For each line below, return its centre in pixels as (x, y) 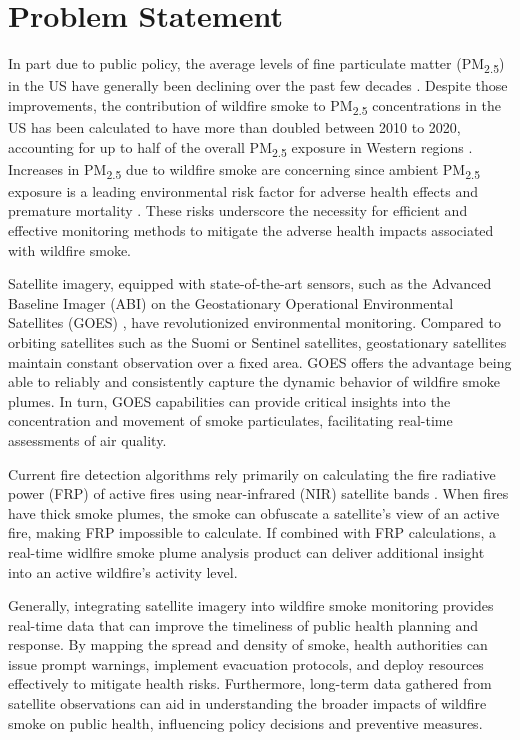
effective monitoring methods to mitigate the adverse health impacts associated (251, 230)
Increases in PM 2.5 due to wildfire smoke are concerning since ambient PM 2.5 (244, 170)
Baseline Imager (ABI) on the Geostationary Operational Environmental (231, 302)
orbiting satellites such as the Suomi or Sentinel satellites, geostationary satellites (257, 341)
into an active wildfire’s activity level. (123, 571)
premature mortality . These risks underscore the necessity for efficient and (238, 210)
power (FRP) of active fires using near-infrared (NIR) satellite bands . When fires (258, 493)
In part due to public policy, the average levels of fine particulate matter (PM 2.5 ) (256, 64)
